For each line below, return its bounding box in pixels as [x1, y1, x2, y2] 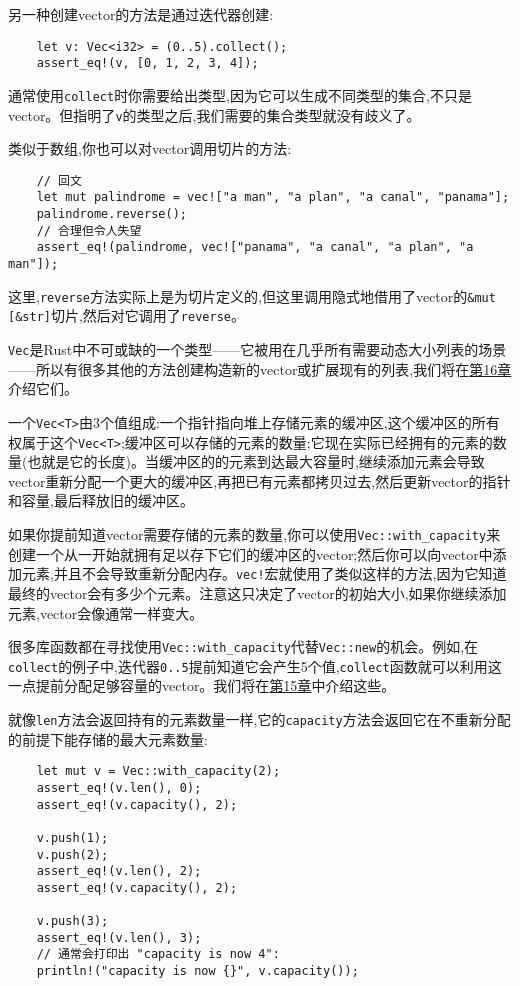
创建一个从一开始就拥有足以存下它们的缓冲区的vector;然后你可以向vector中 [8, 543, 493, 564]
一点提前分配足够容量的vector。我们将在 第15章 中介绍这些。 [8, 675, 396, 696]
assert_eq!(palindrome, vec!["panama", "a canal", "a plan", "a [36, 240, 474, 255]
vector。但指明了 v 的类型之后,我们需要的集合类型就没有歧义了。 [8, 104, 421, 125]
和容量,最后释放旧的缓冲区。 [8, 490, 194, 511]
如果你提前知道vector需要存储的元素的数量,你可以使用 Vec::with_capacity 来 [8, 524, 501, 544]
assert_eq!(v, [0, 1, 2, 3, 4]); [36, 56, 259, 71]
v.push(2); [36, 847, 109, 862]
